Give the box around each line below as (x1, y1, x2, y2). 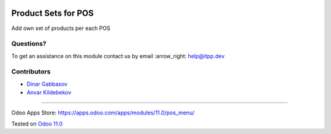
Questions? (11, 40, 47, 48)
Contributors (11, 67, 51, 76)
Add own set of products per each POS (11, 24, 110, 32)
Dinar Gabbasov (26, 80, 67, 87)
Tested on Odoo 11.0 (11, 120, 63, 127)
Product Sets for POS (11, 8, 94, 18)
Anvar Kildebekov (26, 89, 72, 96)
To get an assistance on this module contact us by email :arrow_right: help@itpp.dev (11, 52, 225, 59)
